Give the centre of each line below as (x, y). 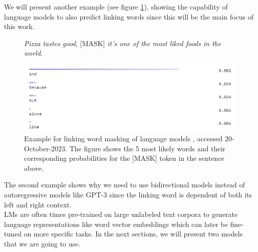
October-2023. (46, 148)
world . (34, 53)
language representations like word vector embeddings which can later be (116, 224)
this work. (19, 26)
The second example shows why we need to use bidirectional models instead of (124, 185)
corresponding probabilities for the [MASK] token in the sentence (124, 158)
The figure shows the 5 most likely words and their (147, 148)
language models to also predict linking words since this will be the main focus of (129, 16)
